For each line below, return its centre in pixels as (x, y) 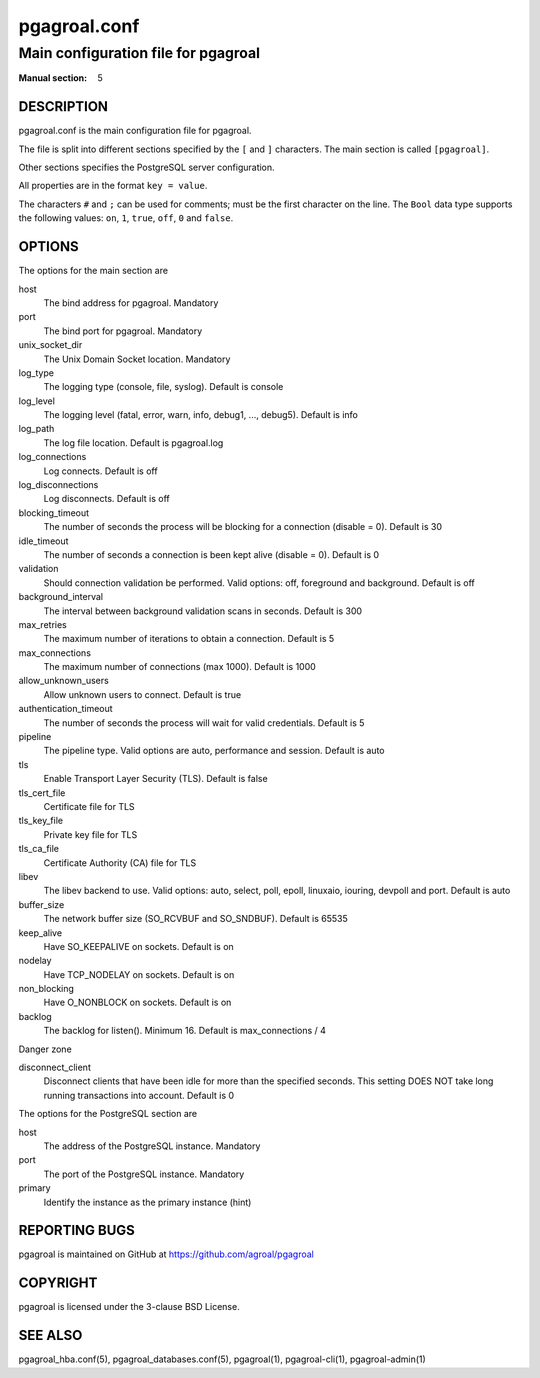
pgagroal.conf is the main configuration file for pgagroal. (135, 131)
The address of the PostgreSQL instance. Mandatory (152, 1146)
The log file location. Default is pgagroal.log (133, 442)
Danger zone (45, 1049)
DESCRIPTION (63, 106)
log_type (36, 372)
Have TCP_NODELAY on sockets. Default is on (139, 974)
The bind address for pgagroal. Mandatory (131, 302)
